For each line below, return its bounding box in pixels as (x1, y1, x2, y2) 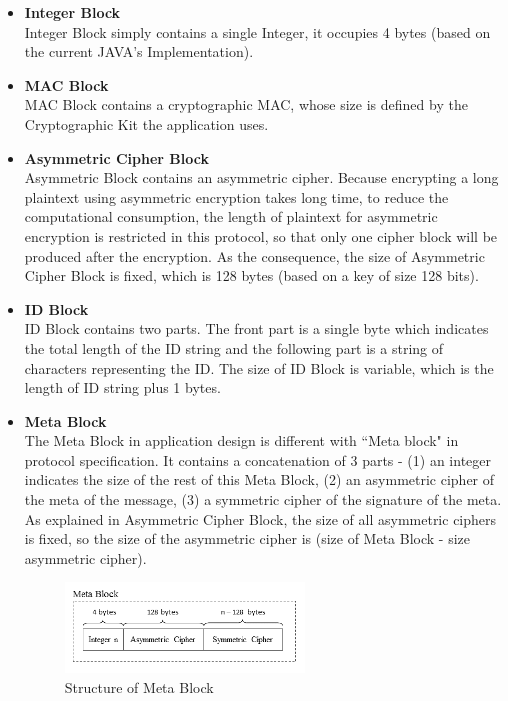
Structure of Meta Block (64, 677, 214, 698)
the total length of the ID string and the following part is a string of (24, 337, 444, 358)
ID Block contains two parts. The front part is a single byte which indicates (24, 318, 489, 339)
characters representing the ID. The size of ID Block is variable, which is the (24, 357, 494, 378)
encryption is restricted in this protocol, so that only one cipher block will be (24, 225, 498, 246)
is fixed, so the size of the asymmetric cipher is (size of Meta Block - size (24, 528, 470, 549)
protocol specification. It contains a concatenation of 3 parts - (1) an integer (24, 449, 492, 470)
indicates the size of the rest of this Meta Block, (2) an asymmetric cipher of (24, 469, 495, 490)
